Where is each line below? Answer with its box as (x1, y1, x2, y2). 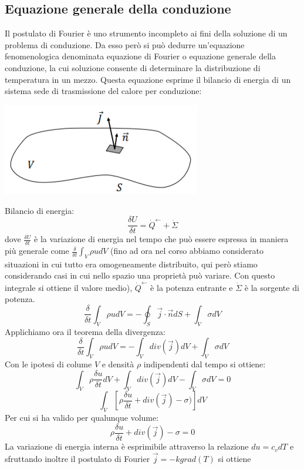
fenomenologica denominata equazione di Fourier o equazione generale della (5, 50, 276, 62)
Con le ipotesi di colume (5, 358, 92, 370)
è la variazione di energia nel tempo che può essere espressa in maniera (34, 233, 289, 245)
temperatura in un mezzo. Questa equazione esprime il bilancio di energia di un (5, 73, 291, 85)
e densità (102, 358, 134, 370)
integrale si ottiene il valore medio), (5, 281, 133, 293)
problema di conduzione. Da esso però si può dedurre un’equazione (5, 38, 245, 51)
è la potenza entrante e (150, 281, 233, 293)
